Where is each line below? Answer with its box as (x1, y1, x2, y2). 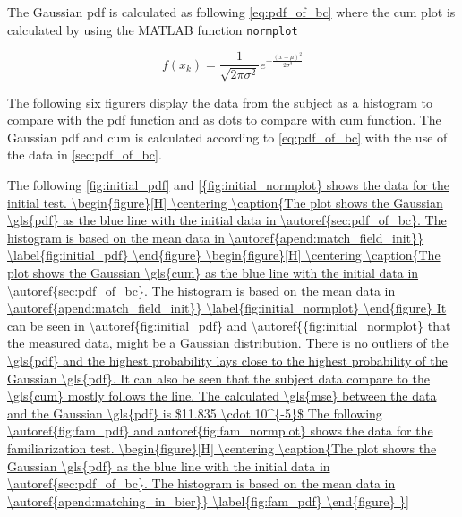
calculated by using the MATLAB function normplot (7, 20, 298, 39)
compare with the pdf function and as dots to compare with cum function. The (7, 110, 441, 129)
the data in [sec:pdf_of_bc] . (7, 145, 162, 164)
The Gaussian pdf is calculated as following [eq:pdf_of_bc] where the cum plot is (7, 3, 456, 21)
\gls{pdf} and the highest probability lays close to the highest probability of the (7, 351, 448, 370)
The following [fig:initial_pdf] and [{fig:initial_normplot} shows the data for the (7, 176, 449, 194)
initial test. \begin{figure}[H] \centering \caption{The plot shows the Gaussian (7, 193, 443, 211)
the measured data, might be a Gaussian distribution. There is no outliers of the (7, 333, 449, 352)
